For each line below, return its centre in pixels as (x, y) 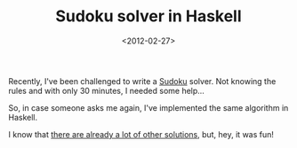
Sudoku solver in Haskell (148, 16)
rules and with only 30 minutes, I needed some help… (107, 90)
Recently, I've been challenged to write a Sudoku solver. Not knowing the (142, 81)
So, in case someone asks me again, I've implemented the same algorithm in (148, 107)
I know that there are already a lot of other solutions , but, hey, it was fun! (141, 134)
